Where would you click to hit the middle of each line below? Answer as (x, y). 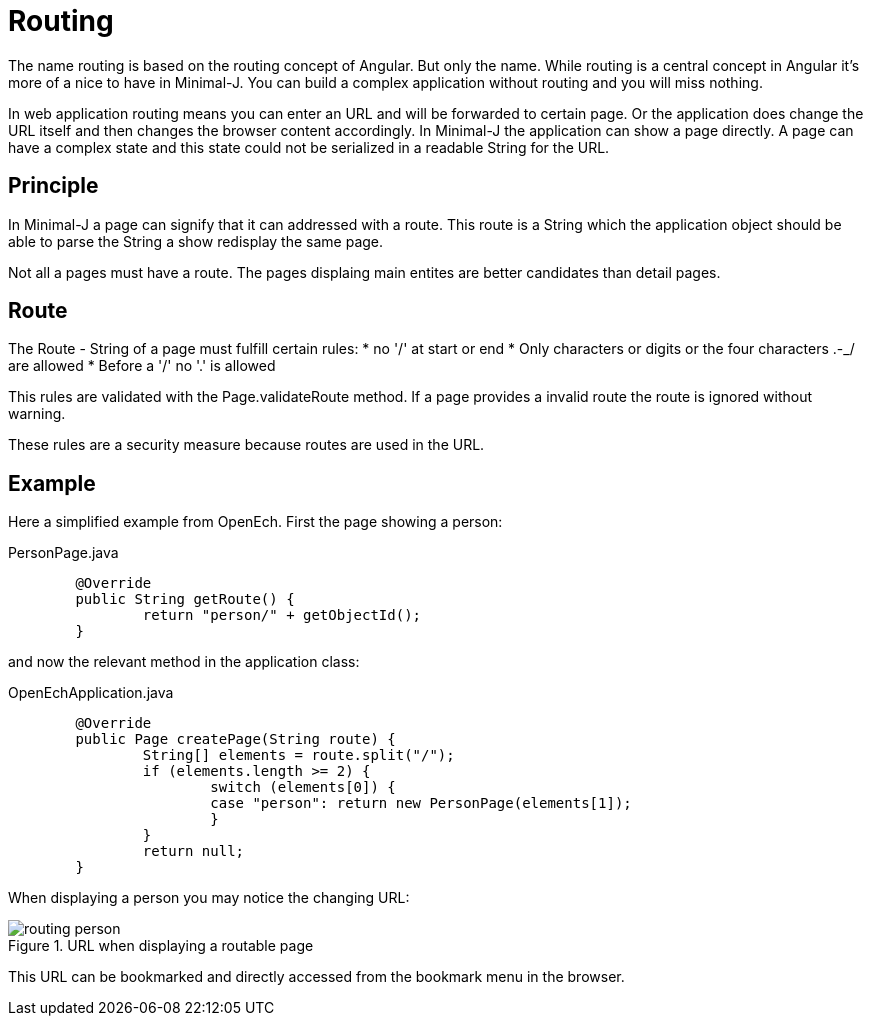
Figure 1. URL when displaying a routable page (161, 946)
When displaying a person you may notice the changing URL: (209, 898)
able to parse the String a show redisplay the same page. (196, 241)
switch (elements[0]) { (303, 787)
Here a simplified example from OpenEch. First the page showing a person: (255, 522)
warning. (37, 414)
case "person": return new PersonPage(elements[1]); (421, 803)
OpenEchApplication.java (91, 693)
